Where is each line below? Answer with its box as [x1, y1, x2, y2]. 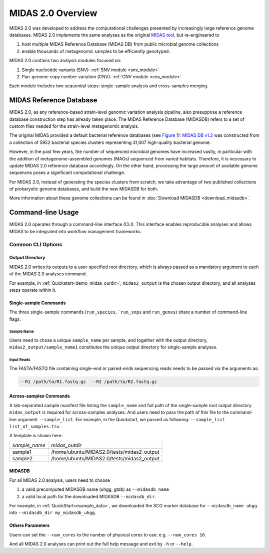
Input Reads [9, 357, 31, 362]
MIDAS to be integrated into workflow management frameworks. [9, 228, 142, 234]
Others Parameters [9, 522, 50, 528]
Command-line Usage [9, 208, 79, 217]
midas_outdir [50, 442, 82, 449]
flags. [9, 316, 21, 322]
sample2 [12, 455, 32, 462]
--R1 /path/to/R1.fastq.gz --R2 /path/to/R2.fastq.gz [19, 379, 157, 385]
